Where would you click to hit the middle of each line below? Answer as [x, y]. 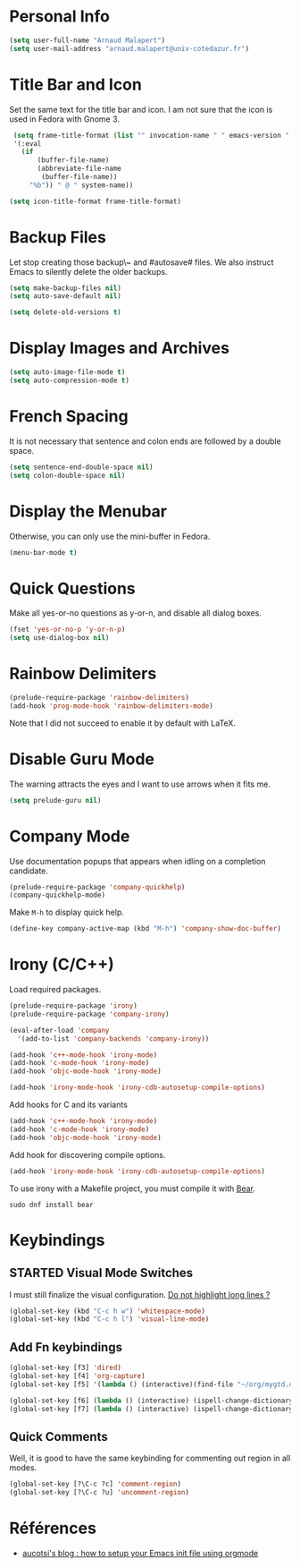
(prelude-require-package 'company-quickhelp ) [97, 887]
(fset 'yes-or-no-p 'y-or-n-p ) [67, 630]
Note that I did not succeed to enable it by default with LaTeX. [123, 723]
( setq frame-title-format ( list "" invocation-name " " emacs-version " [151, 135]
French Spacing [69, 417]
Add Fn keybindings [66, 1347]
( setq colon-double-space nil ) [67, 475]
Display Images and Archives [120, 349]
